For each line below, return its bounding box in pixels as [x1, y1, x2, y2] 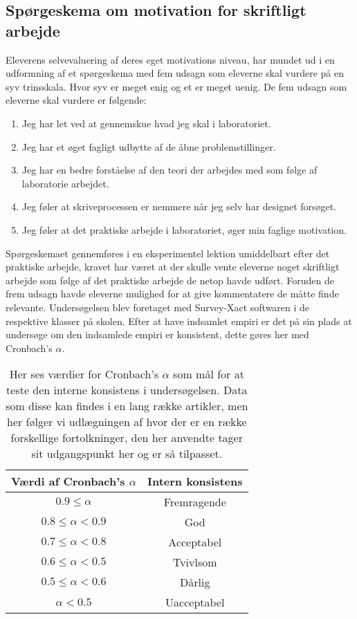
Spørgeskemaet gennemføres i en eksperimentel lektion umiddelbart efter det [6, 246, 330, 260]
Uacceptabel [165, 594, 225, 611]
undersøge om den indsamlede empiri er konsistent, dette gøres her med [6, 327, 309, 342]
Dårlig [180, 574, 210, 591]
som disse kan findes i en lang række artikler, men [6, 398, 248, 414]
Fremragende [163, 494, 226, 510]
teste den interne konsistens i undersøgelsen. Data [6, 382, 248, 398]
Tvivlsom [172, 554, 217, 571]
